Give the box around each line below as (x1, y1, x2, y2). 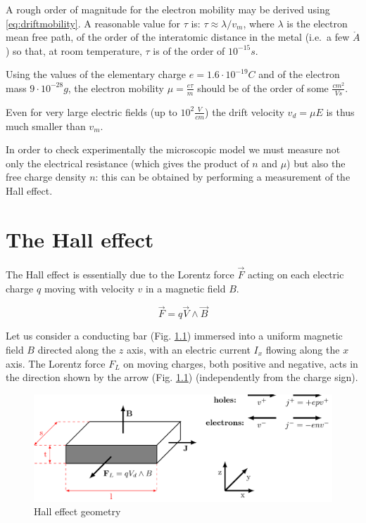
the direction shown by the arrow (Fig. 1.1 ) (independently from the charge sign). (6, 370, 358, 385)
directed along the (37, 342, 116, 356)
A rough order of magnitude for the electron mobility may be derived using (6, 2, 330, 16)
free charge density (6, 169, 87, 184)
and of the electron (258, 67, 340, 82)
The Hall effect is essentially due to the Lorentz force (6, 266, 234, 281)
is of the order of (153, 43, 225, 58)
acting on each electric (247, 266, 344, 281)
